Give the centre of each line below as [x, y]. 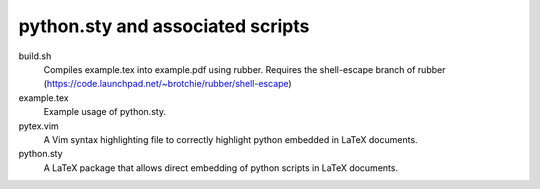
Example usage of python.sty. [105, 112]
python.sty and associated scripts [164, 26]
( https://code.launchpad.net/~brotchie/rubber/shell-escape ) [167, 84]
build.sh [35, 56]
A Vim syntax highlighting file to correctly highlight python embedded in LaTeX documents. [231, 139]
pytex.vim [38, 126]
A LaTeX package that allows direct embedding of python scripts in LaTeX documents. [221, 167]
